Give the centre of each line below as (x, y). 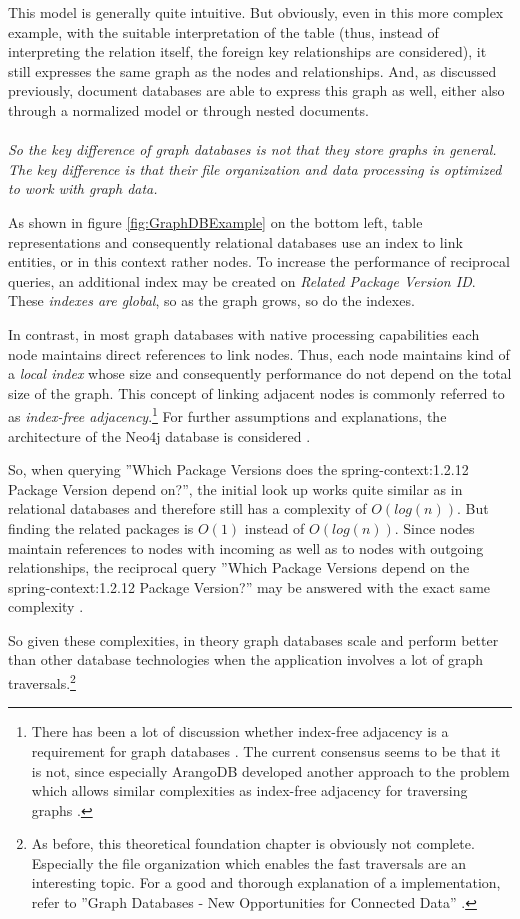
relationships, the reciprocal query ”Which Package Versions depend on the (239, 567)
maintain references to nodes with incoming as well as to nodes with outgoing (246, 547)
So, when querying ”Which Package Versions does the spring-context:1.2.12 (238, 469)
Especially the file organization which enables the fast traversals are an (249, 862)
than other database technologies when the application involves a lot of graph (246, 659)
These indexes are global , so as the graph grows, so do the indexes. (211, 300)
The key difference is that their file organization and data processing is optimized (255, 168)
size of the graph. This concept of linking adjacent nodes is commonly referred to (256, 392)
